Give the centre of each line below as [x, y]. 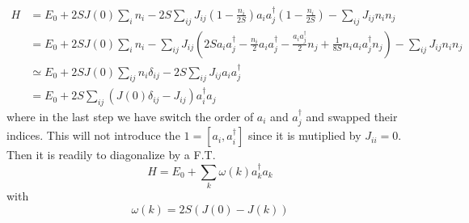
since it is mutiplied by [304, 135]
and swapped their [352, 116]
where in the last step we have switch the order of [130, 116]
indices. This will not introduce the [93, 135]
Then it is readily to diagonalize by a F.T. [111, 155]
